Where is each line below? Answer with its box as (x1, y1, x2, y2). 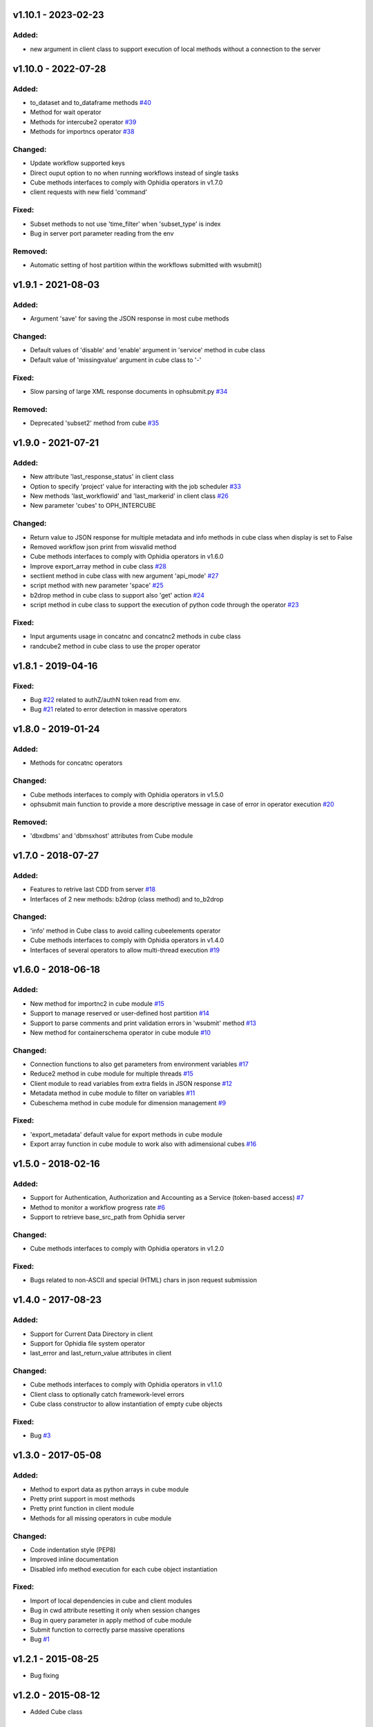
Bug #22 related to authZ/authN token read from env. (30, 695, 182, 704)
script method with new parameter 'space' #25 (30, 581, 164, 590)
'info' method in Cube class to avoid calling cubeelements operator (30, 926, 221, 935)
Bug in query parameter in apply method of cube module (30, 1616, 192, 1624)
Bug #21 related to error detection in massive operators (30, 705, 187, 714)
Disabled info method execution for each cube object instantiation (30, 1565, 218, 1573)
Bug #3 (30, 1431, 51, 1440)
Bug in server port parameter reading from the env (30, 229, 174, 238)
